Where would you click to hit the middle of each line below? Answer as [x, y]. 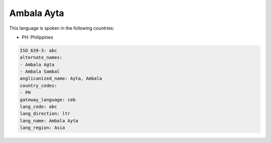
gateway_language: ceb [48, 100]
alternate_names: [41, 57]
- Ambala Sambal [40, 72]
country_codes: [38, 86]
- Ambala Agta [37, 64]
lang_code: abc [38, 107]
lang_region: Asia [42, 128]
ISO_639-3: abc [38, 50]
